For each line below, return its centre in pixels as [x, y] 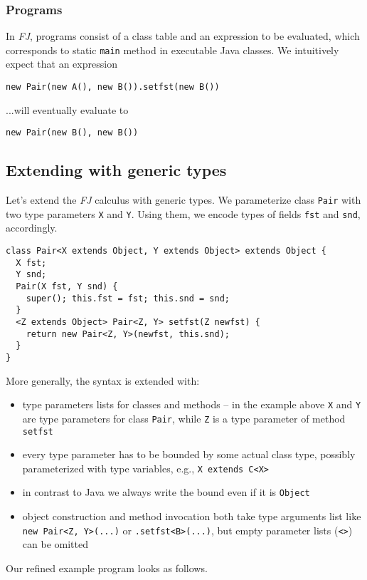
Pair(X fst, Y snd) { [67, 287]
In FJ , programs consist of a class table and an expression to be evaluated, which [183, 36]
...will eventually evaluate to [67, 109]
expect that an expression [62, 64]
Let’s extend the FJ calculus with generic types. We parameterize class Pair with [183, 200]
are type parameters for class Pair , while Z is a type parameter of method [184, 418]
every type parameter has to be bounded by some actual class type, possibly [189, 454]
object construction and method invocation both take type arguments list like [192, 516]
